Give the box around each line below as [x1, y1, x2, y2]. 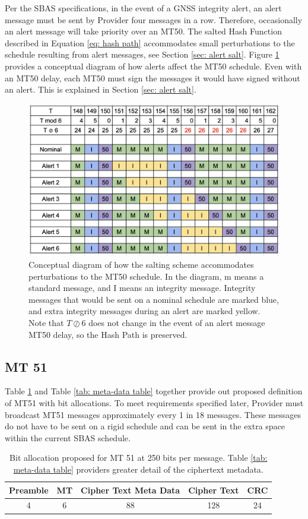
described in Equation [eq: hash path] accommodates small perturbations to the [5, 36, 295, 49]
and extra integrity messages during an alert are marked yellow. [28, 305, 261, 317]
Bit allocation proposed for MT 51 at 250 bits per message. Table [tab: [9, 451, 268, 464]
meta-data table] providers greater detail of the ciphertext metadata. [13, 463, 263, 475]
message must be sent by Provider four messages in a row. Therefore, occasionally [5, 13, 303, 26]
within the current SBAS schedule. [5, 431, 131, 444]
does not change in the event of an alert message [88, 317, 265, 329]
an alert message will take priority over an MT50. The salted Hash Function [5, 25, 282, 37]
